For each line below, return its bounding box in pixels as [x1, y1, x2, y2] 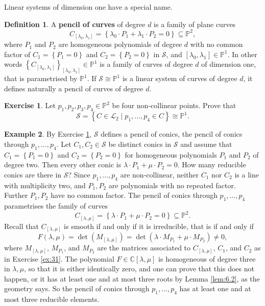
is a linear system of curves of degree [122, 73, 237, 84]
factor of [4, 48, 31, 59]
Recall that [4, 220, 39, 231]
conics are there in [4, 169, 62, 180]
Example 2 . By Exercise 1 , [4, 129, 92, 139]
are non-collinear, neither [120, 169, 199, 180]
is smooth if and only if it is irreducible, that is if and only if [64, 220, 254, 231]
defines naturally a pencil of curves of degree [4, 83, 143, 93]
